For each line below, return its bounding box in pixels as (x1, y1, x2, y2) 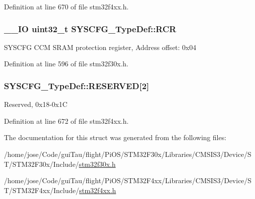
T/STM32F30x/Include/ (4, 158, 79, 169)
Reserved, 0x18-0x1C (4, 99, 67, 109)
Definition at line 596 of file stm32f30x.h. (4, 58, 128, 69)
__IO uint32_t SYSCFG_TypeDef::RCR (4, 22, 177, 35)
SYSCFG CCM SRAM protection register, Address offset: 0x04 (4, 42, 196, 52)
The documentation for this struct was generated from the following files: (4, 132, 227, 143)
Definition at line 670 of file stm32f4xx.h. (4, 1, 129, 11)
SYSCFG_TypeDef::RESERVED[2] (4, 79, 149, 92)
